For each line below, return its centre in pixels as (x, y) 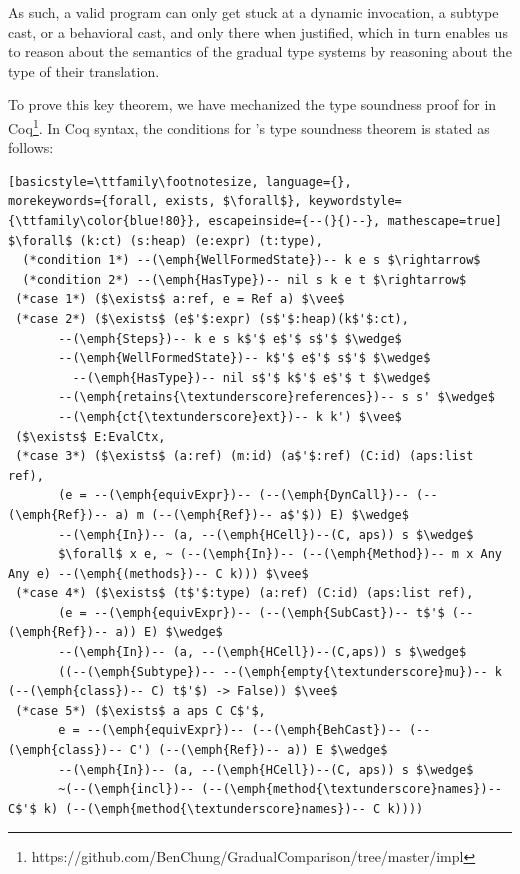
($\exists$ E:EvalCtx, (90, 436)
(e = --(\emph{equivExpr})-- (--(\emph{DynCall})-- (233, 495)
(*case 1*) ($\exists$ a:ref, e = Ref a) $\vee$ (180, 299)
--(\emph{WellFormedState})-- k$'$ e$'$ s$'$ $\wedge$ (244, 358)
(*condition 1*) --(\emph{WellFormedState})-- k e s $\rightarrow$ (251, 260)
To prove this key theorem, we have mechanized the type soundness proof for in (252, 104)
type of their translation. (84, 70)
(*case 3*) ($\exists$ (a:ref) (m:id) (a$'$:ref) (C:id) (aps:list (244, 456)
